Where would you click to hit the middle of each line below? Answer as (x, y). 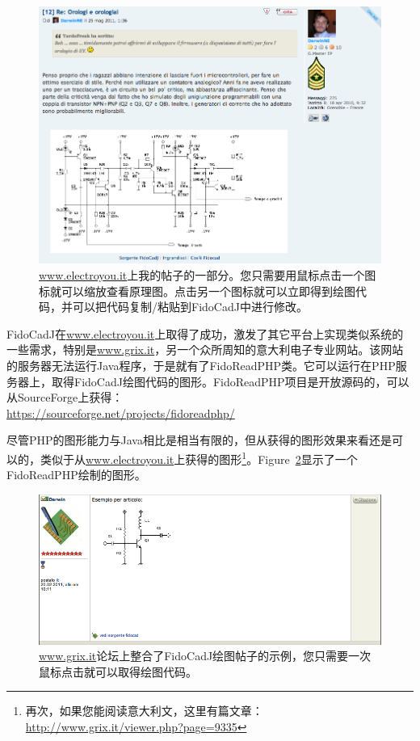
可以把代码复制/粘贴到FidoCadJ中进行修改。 (190, 307)
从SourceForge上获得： (65, 397)
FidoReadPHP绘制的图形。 (76, 475)
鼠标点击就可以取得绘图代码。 (118, 671)
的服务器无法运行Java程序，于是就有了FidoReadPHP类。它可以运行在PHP (201, 365)
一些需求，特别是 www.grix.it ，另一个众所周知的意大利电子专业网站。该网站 (205, 349)
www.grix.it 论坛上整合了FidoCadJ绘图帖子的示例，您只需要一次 (205, 656)
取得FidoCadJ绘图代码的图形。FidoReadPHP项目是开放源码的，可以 (230, 381)
